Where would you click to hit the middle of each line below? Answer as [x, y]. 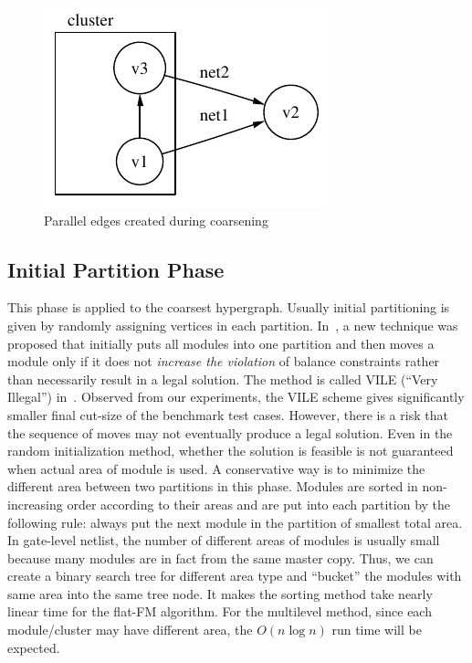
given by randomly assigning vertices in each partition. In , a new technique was [233, 325]
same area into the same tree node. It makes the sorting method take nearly [220, 593]
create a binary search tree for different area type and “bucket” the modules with [235, 576]
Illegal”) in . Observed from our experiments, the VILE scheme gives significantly [236, 397]
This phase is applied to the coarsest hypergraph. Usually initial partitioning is [229, 307]
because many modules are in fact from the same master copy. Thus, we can [220, 558]
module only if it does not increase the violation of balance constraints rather [224, 361]
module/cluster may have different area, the [130, 630]
